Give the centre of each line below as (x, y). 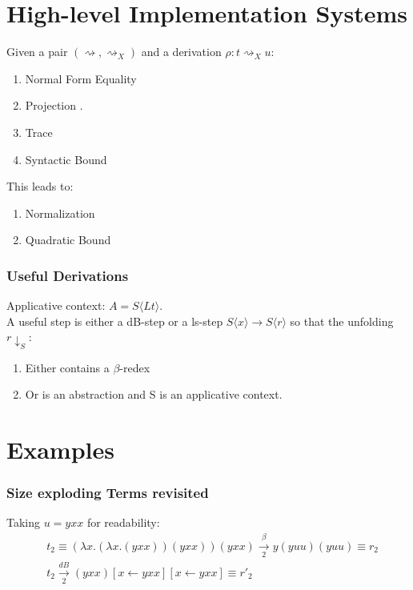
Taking (24, 522)
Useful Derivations (68, 275)
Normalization (60, 213)
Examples (60, 449)
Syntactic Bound (66, 159)
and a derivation (181, 52)
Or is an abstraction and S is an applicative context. (154, 394)
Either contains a (67, 367)
